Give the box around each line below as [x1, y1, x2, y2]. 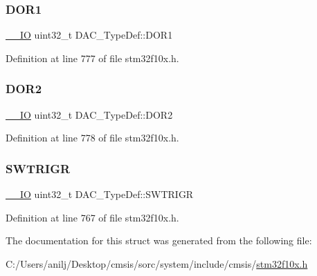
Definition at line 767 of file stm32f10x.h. [6, 210, 179, 224]
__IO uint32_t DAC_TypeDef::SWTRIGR [6, 187, 194, 201]
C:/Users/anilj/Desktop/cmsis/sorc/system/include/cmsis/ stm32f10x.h [6, 256, 308, 270]
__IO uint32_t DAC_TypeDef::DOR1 [6, 28, 173, 42]
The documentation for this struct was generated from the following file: [6, 233, 312, 248]
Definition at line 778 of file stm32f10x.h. [6, 130, 179, 145]
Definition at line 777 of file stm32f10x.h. [6, 50, 179, 65]
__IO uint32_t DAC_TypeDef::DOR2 [6, 107, 173, 121]
